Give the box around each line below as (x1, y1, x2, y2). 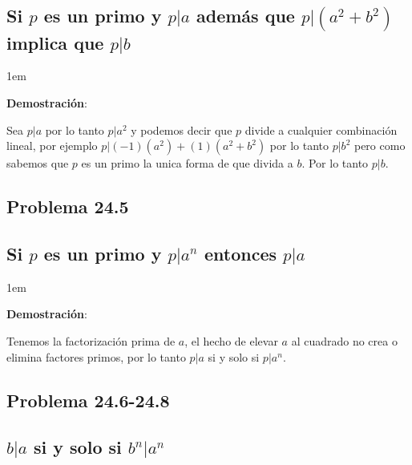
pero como (353, 137, 406, 154)
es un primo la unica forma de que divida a (81, 155, 293, 172)
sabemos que (6, 155, 69, 172)
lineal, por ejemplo (6, 137, 98, 154)
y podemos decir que (131, 121, 232, 138)
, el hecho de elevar (184, 333, 278, 349)
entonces (204, 241, 277, 265)
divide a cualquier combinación (244, 121, 398, 138)
